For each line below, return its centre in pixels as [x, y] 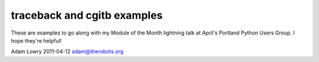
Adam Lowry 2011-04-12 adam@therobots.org [67, 51]
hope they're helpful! [36, 40]
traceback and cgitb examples [87, 15]
